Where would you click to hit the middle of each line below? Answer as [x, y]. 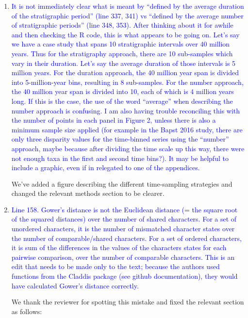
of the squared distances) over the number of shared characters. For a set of [124, 219]
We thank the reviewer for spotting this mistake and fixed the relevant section [128, 302]
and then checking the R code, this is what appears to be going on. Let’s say [125, 34]
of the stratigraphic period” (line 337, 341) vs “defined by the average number [127, 15]
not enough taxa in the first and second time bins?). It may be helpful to [120, 158]
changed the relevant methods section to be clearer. [88, 193]
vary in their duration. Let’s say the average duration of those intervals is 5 [124, 63]
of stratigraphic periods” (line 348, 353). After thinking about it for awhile [122, 25]
